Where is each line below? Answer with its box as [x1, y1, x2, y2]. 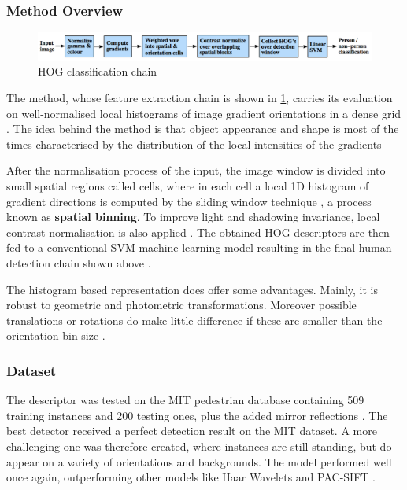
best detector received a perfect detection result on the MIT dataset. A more [6, 422, 377, 439]
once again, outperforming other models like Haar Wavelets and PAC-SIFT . [6, 469, 376, 485]
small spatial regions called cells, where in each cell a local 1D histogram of [6, 177, 369, 193]
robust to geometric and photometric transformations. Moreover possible [6, 297, 357, 313]
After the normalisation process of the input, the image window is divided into [6, 162, 386, 179]
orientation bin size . [6, 327, 105, 344]
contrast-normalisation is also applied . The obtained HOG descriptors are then [6, 223, 390, 240]
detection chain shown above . [6, 254, 151, 271]
